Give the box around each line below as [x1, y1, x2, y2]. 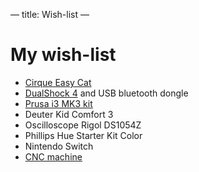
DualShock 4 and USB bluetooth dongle [24, 87, 189, 99]
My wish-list [10, 44, 117, 66]
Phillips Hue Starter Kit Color [24, 129, 143, 141]
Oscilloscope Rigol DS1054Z [24, 119, 142, 131]
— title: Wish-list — [10, 9, 90, 20]
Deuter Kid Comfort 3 [24, 108, 114, 120]
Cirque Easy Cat [24, 76, 92, 88]
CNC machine [24, 150, 83, 163]
